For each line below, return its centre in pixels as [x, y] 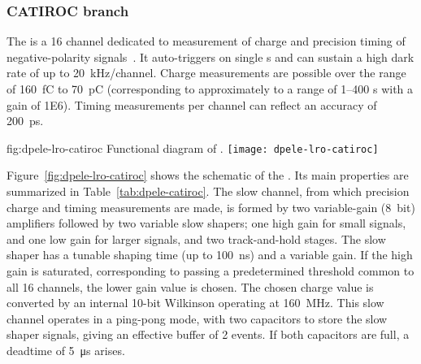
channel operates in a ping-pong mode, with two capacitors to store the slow [197, 318]
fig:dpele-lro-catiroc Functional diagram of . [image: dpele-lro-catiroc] [193, 147]
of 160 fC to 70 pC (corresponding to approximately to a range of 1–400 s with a [210, 89]
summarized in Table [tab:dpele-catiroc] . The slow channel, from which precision [208, 191]
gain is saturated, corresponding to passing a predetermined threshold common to [210, 271]
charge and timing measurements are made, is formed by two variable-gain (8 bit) [211, 207]
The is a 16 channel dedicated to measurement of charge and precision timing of [206, 41]
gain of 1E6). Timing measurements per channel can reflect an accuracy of [192, 104]
